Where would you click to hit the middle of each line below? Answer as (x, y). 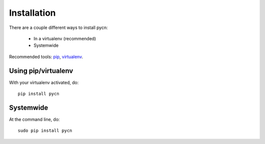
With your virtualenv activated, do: (44, 82)
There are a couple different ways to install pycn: (58, 28)
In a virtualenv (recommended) (65, 38)
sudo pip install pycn (45, 131)
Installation (32, 13)
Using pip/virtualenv (41, 71)
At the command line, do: (34, 119)
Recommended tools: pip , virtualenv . (46, 57)
